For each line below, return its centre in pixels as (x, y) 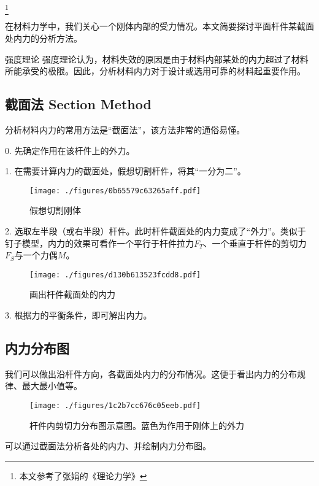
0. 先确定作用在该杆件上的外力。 (70, 150)
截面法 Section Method (78, 104)
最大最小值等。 (52, 386)
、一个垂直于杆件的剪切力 (255, 243)
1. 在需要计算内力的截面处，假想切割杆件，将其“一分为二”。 (125, 171)
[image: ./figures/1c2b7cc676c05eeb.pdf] (115, 405)
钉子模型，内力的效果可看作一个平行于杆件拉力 (99, 243)
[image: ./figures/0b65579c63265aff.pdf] (115, 191)
